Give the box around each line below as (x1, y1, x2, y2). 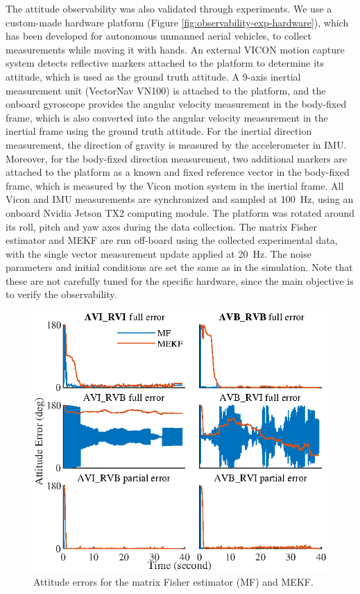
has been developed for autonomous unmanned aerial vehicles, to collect (6, 28, 311, 43)
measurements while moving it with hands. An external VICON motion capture (6, 42, 345, 56)
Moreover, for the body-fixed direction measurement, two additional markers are (6, 151, 348, 165)
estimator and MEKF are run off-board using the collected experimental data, (6, 233, 338, 247)
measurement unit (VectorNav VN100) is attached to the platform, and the (6, 83, 326, 97)
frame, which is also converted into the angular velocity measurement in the (6, 110, 328, 124)
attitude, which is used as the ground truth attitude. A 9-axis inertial (6, 69, 301, 83)
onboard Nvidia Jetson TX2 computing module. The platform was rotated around (6, 205, 354, 220)
